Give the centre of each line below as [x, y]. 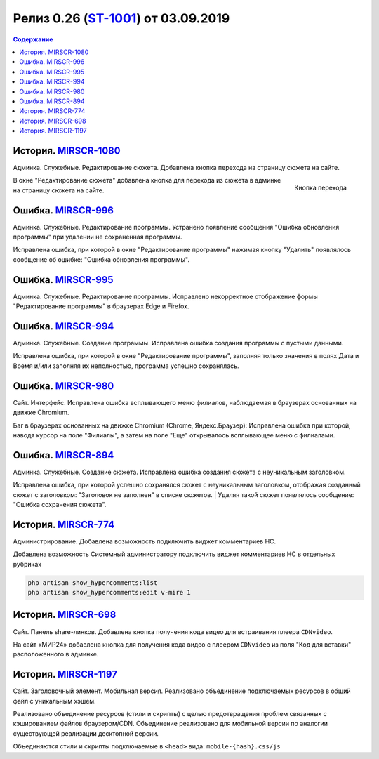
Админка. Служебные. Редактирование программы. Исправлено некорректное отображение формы [166, 296]
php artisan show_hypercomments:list [93, 582]
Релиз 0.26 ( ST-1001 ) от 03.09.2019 [121, 18]
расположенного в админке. [56, 654]
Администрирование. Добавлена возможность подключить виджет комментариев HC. [145, 541]
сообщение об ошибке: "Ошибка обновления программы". [101, 259]
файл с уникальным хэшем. [54, 701]
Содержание [33, 39]
